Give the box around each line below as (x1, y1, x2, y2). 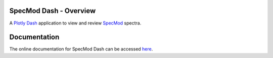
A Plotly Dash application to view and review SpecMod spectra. (9, 20, 142, 26)
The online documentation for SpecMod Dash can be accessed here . (9, 46, 153, 52)
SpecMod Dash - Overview (9, 6, 96, 15)
